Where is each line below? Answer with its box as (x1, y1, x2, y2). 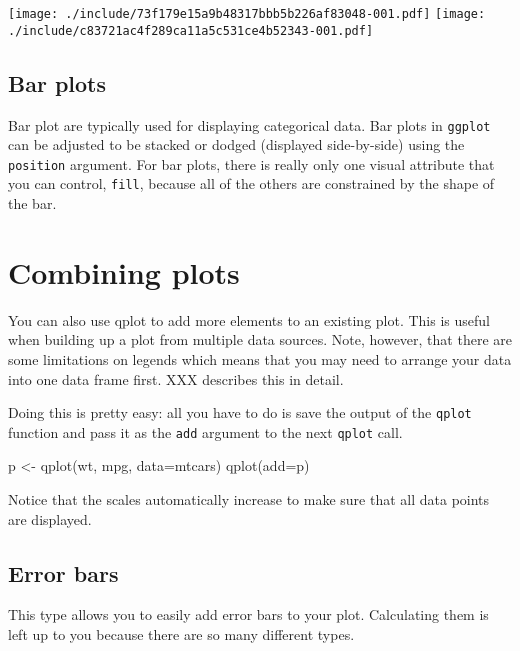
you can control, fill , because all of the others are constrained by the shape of (8, 173, 495, 194)
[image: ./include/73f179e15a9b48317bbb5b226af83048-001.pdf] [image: (8, 7, 486, 21)
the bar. (8, 193, 57, 214)
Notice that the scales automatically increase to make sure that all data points (8, 489, 490, 510)
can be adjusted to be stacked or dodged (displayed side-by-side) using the (8, 134, 465, 155)
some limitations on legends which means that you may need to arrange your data (8, 348, 512, 369)
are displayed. (8, 508, 92, 529)
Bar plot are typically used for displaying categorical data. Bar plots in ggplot (8, 114, 491, 135)
